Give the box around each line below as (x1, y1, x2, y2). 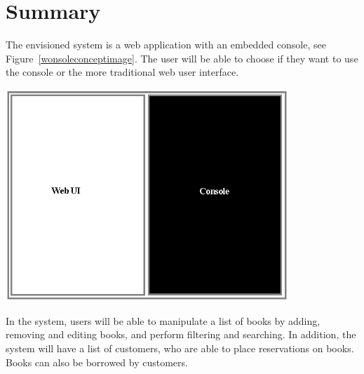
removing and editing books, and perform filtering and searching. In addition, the (6, 327, 356, 342)
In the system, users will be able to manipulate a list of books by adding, (6, 313, 321, 328)
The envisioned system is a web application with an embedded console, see (6, 37, 326, 52)
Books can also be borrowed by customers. (6, 354, 188, 369)
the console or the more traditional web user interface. (6, 65, 239, 79)
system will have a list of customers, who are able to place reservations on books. (6, 341, 354, 356)
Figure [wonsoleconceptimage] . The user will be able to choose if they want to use (6, 51, 358, 65)
